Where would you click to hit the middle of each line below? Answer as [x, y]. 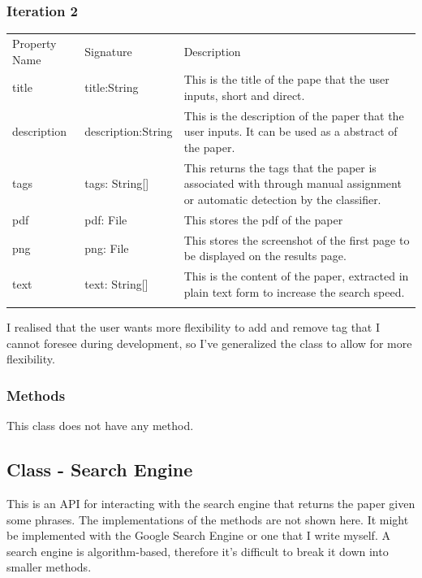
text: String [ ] [116, 283]
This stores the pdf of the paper [263, 219]
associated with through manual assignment [293, 183]
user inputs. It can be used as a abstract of [291, 131]
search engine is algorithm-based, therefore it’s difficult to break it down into [198, 551]
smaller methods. [49, 567]
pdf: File [106, 219]
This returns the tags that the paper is [280, 167]
